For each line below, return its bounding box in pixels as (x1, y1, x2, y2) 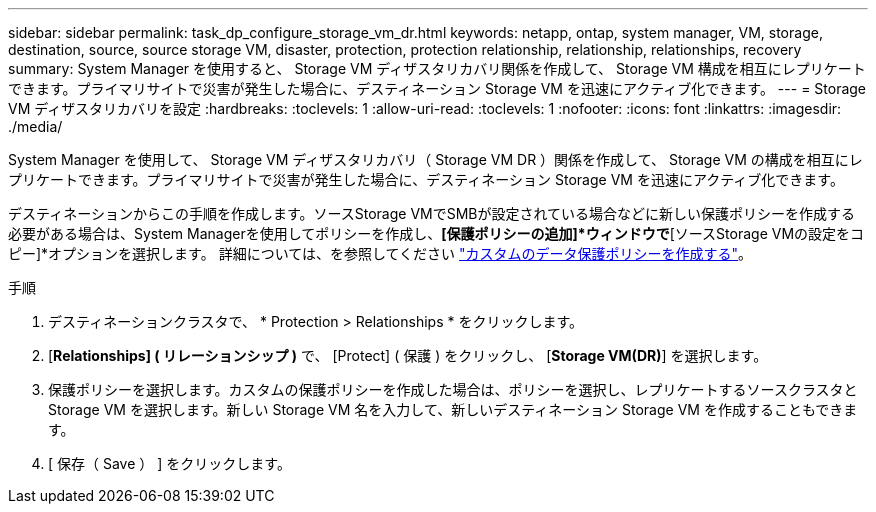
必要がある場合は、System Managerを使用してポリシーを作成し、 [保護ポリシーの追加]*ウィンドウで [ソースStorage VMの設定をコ (8, 225, 865, 242)
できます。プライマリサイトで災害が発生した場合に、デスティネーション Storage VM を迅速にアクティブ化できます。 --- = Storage (8, 80, 867, 97)
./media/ (8, 118, 63, 135)
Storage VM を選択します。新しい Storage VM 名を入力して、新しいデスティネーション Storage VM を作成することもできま (48, 401, 858, 418)
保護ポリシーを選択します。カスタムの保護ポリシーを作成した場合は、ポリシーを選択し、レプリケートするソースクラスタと (48, 381, 858, 398)
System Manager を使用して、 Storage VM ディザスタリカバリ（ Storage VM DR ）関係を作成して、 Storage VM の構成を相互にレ (8, 151, 863, 168)
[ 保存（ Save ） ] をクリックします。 (48, 455, 291, 472)
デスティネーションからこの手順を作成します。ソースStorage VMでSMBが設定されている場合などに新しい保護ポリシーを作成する (8, 205, 856, 222)
